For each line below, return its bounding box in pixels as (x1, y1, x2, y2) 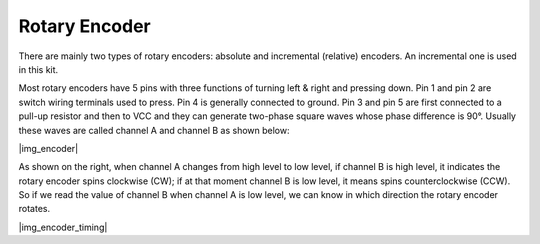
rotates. (18, 203, 50, 215)
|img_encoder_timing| (18, 221, 108, 233)
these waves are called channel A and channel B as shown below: (18, 124, 290, 136)
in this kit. (18, 63, 59, 75)
